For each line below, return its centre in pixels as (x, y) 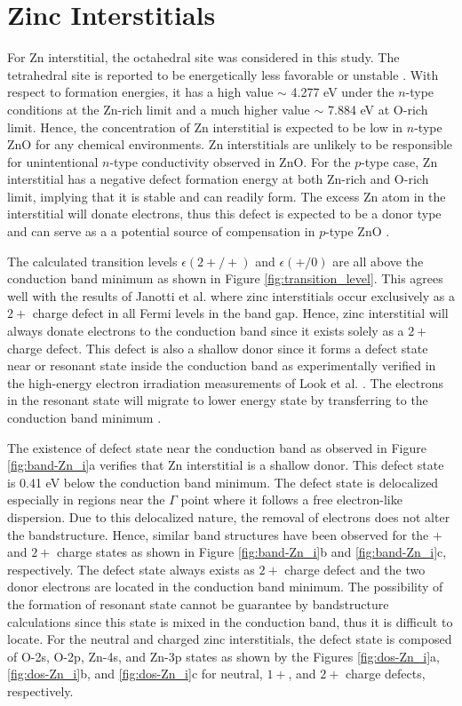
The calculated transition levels (92, 261)
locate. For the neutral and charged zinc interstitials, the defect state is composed (230, 639)
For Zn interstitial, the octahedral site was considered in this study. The (203, 57)
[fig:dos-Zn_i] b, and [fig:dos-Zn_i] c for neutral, (135, 674)
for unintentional (53, 161)
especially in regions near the (86, 500)
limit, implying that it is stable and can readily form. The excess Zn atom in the (227, 196)
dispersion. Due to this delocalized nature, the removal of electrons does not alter (229, 516)
